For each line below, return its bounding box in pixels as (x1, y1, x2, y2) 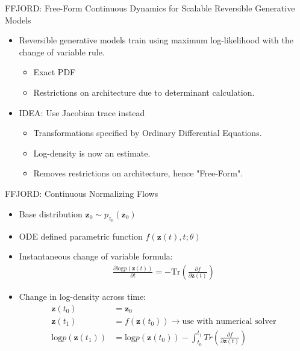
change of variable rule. (19, 45, 105, 58)
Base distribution (19, 207, 83, 220)
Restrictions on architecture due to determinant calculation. (33, 85, 255, 98)
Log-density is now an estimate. (33, 146, 151, 159)
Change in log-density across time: (19, 290, 146, 302)
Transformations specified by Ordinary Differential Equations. (33, 126, 262, 139)
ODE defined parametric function (19, 229, 143, 242)
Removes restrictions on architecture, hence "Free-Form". (33, 167, 243, 179)
